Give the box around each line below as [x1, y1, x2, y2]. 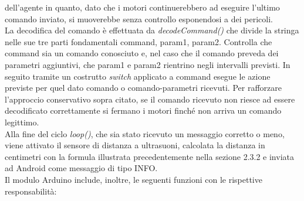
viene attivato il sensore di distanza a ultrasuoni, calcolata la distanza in [5, 139, 265, 151]
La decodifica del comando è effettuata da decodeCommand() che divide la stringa [5, 24, 299, 36]
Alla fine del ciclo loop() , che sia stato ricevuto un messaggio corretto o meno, [5, 127, 285, 139]
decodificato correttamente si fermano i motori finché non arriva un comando [5, 104, 282, 117]
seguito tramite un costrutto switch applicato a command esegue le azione [5, 70, 271, 82]
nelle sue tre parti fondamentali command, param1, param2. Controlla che [5, 35, 272, 47]
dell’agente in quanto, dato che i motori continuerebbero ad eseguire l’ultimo [5, 1, 280, 13]
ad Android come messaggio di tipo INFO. [5, 162, 158, 174]
